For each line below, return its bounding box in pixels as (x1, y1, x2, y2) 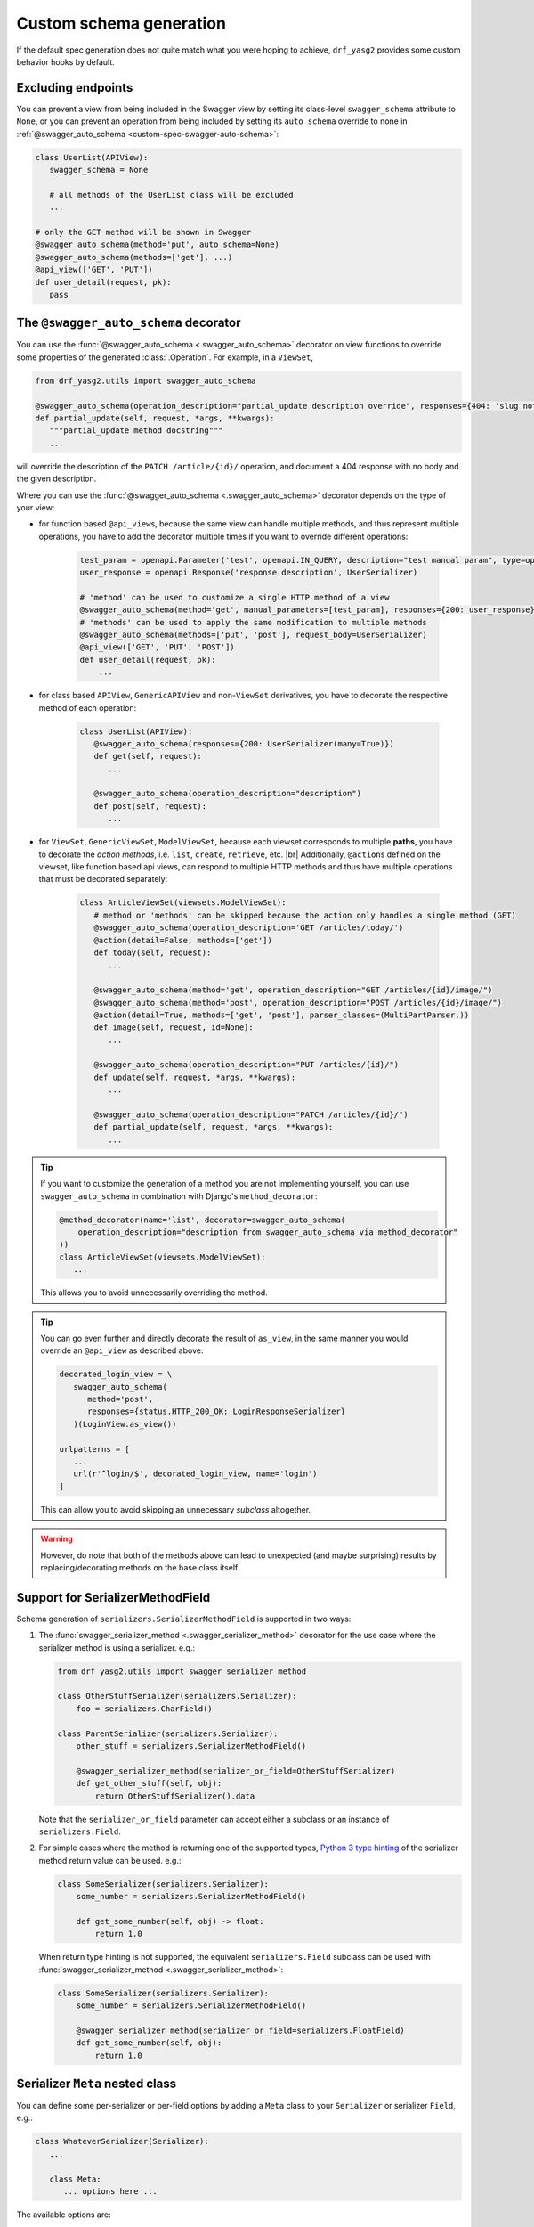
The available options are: (16, 2209, 111, 2220)
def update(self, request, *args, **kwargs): (93, 1072, 296, 1082)
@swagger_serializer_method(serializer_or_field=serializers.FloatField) (76, 2025, 405, 2035)
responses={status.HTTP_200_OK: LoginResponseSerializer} (87, 1407, 346, 1416)
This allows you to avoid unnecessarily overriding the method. (40, 1287, 269, 1298)
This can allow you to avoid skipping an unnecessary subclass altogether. (40, 1504, 311, 1514)
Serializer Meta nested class (16, 2076, 177, 2091)
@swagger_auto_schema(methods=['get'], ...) (35, 252, 233, 262)
